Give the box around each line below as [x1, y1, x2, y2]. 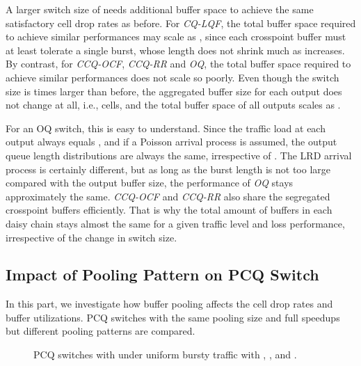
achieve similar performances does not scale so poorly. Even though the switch [6, 70, 339, 84]
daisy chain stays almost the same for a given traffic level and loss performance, [6, 216, 345, 230]
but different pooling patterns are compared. [6, 324, 195, 338]
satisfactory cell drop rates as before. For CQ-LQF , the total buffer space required [6, 15, 356, 30]
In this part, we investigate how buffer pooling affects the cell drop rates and [6, 296, 333, 311]
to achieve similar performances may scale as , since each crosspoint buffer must [6, 29, 346, 44]
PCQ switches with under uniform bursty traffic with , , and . [33, 347, 297, 362]
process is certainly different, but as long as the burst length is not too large [6, 161, 330, 176]
